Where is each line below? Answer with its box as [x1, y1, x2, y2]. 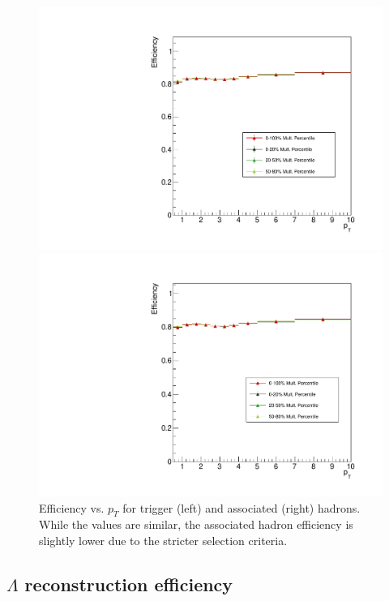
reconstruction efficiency [24, 571, 233, 596]
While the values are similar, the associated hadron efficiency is [39, 516, 353, 533]
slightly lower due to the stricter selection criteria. [39, 531, 288, 548]
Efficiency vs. [39, 499, 105, 516]
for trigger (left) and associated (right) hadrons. [122, 499, 361, 516]
